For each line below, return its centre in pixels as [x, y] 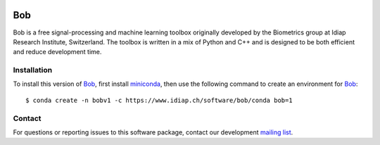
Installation [33, 70]
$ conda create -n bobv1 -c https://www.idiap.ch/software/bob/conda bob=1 [159, 100]
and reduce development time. [57, 52]
